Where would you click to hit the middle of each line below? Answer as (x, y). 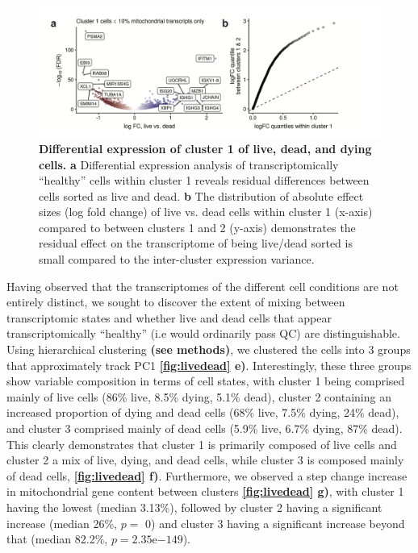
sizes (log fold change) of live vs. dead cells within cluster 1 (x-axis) (206, 212)
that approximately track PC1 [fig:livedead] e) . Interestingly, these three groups (209, 365)
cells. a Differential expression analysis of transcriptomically (189, 164)
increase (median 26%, (62, 523)
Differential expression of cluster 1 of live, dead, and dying (205, 148)
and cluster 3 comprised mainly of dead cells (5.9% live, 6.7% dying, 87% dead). (205, 428)
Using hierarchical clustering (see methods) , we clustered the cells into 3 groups (209, 349)
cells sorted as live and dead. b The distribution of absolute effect (201, 195)
